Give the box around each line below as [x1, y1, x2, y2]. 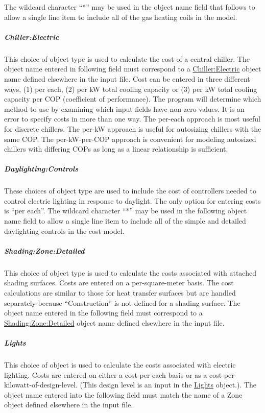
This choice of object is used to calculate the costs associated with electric [4, 359, 236, 370]
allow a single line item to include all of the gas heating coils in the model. [4, 11, 237, 22]
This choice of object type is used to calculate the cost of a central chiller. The [4, 53, 250, 64]
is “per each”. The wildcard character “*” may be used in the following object [4, 205, 247, 216]
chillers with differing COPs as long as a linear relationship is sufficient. [4, 143, 228, 154]
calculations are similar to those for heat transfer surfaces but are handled [4, 287, 236, 298]
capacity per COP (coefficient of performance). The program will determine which [4, 93, 261, 104]
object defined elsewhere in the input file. [4, 399, 133, 410]
